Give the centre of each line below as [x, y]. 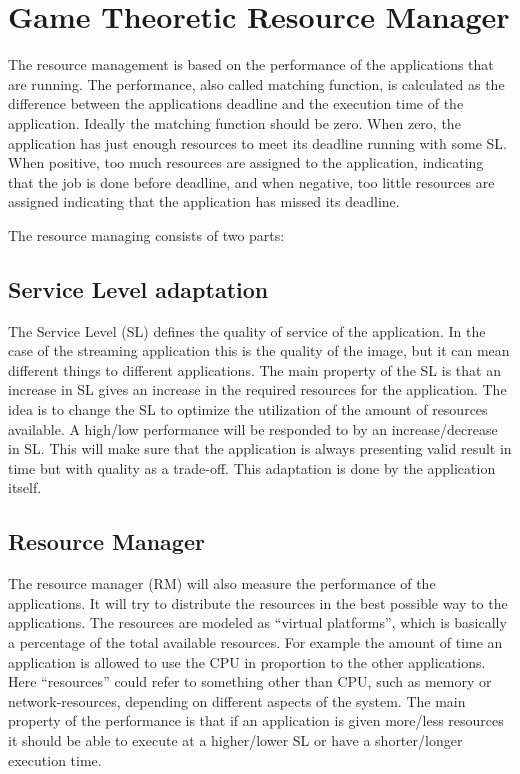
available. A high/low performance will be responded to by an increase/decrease [253, 428]
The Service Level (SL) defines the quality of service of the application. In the [247, 330]
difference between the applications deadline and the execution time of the [236, 103]
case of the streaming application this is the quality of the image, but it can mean [259, 350]
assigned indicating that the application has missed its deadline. [204, 201]
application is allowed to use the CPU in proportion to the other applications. [247, 661]
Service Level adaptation [138, 288]
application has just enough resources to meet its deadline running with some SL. [257, 142]
